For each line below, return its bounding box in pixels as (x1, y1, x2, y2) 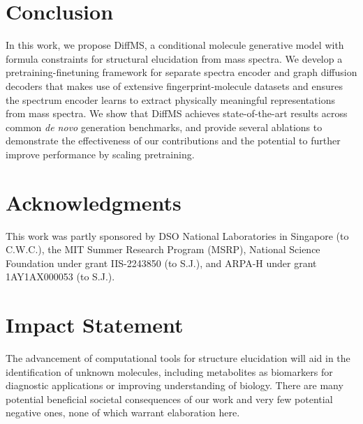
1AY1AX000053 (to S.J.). (6, 269, 115, 284)
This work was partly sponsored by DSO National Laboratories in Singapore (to (6, 228, 349, 243)
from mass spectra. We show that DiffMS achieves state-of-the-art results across (6, 106, 348, 121)
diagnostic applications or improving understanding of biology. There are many (6, 378, 343, 393)
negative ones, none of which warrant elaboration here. (6, 405, 240, 420)
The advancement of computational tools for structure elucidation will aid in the (6, 351, 350, 365)
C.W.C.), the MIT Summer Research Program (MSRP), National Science (6, 242, 320, 257)
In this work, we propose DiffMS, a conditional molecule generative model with (6, 38, 344, 52)
